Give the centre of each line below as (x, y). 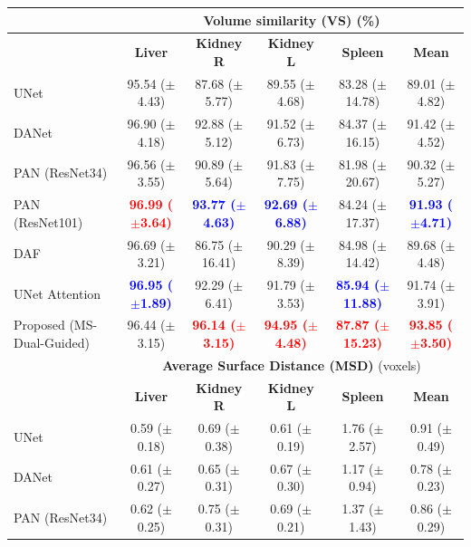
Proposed (39, 325)
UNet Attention (58, 293)
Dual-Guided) (52, 342)
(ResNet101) (48, 221)
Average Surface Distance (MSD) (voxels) (292, 365)
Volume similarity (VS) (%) (292, 19)
